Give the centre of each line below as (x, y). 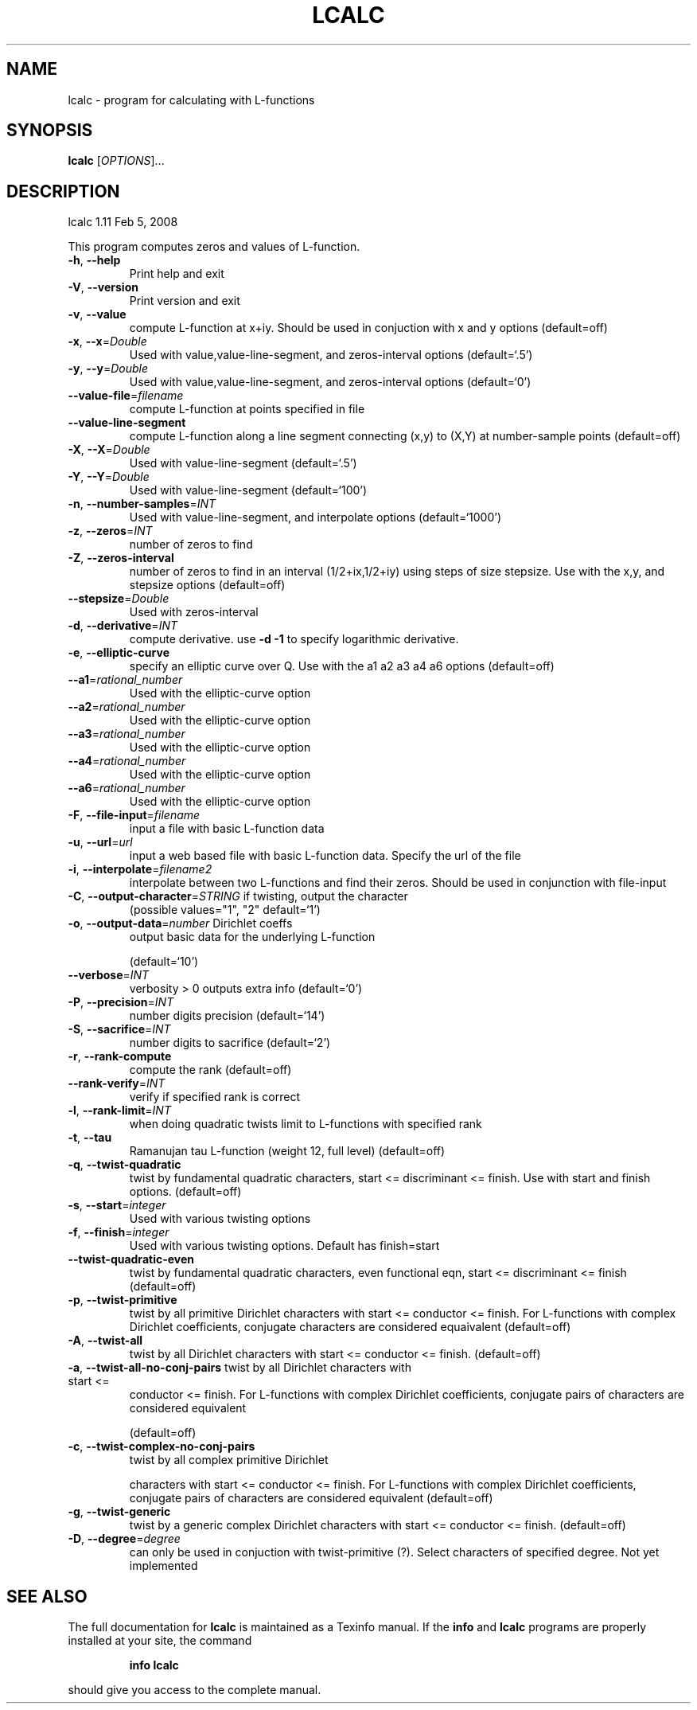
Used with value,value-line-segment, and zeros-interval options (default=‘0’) (330, 382)
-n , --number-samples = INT (142, 504)
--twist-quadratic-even (131, 1259)
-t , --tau (90, 1138)
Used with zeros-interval (194, 612)
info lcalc (154, 1665)
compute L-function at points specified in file (247, 409)
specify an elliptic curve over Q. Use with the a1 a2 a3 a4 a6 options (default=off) (342, 666)
